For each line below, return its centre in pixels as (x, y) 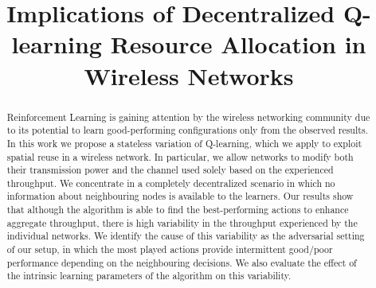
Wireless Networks (189, 75)
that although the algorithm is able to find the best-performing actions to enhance (178, 210)
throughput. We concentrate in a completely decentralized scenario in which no (171, 183)
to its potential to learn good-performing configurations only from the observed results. (187, 130)
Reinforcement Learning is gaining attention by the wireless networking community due (188, 117)
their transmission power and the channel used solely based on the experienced (170, 170)
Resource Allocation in (238, 44)
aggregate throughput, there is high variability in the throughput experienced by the (182, 222)
